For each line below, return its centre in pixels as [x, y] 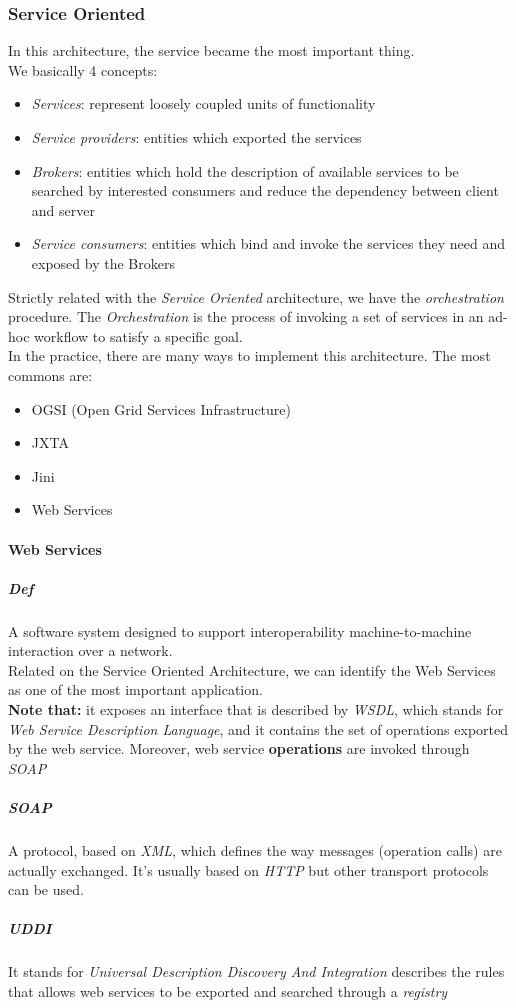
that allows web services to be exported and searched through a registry [228, 990]
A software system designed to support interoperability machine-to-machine [240, 630]
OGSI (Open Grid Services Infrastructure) [161, 408]
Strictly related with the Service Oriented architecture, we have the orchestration [256, 296]
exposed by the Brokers [103, 262]
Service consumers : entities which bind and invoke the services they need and [268, 243]
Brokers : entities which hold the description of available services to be [245, 170]
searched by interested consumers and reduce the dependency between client [265, 190]
